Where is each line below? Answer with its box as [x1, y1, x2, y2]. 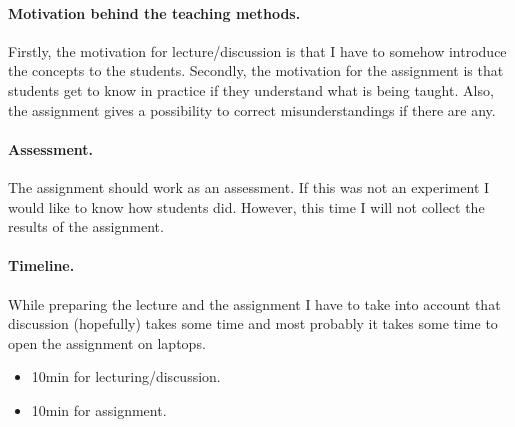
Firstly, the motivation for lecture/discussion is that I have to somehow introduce [8, 40, 507, 61]
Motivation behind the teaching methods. [8, 2, 301, 23]
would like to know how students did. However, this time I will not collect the [8, 196, 485, 217]
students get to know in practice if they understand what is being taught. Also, [8, 79, 494, 100]
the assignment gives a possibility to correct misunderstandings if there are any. [8, 99, 496, 120]
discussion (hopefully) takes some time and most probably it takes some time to [8, 313, 498, 334]
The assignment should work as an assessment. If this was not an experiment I [8, 176, 490, 197]
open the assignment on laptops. [8, 332, 206, 353]
